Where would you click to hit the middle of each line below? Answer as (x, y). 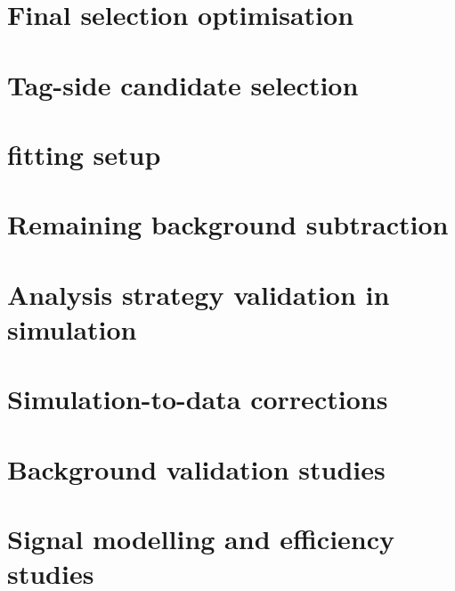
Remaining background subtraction (228, 224)
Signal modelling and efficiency (201, 538)
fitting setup (84, 154)
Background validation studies (196, 468)
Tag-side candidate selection (183, 84)
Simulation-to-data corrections (198, 399)
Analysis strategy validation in (199, 294)
